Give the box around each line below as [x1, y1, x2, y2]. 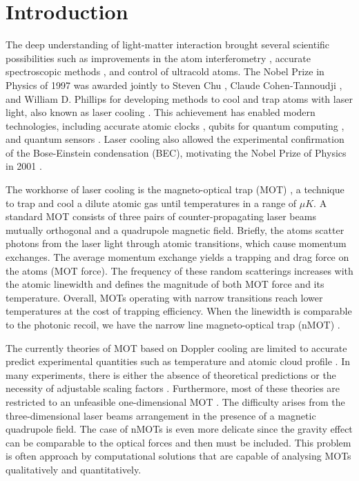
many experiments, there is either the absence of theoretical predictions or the [6, 367, 336, 382]
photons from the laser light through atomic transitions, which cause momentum [6, 236, 347, 251]
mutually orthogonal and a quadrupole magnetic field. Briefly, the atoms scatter [6, 222, 345, 237]
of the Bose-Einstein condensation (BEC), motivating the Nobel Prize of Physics [6, 145, 347, 159]
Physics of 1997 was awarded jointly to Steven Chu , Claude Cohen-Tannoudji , [6, 77, 342, 92]
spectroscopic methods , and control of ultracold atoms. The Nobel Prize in [6, 64, 324, 79]
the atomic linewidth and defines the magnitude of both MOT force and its [6, 277, 324, 291]
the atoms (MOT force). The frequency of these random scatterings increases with [6, 263, 353, 277]
